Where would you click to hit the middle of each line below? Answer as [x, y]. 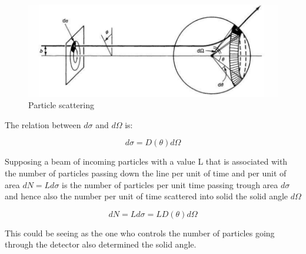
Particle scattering [61, 105]
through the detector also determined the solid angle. [101, 244]
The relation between [43, 124]
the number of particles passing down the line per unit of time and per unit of [146, 173]
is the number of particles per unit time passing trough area [170, 184]
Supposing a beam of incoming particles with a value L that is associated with [146, 161]
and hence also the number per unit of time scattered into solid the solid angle [147, 196]
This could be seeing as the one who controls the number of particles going [140, 233]
